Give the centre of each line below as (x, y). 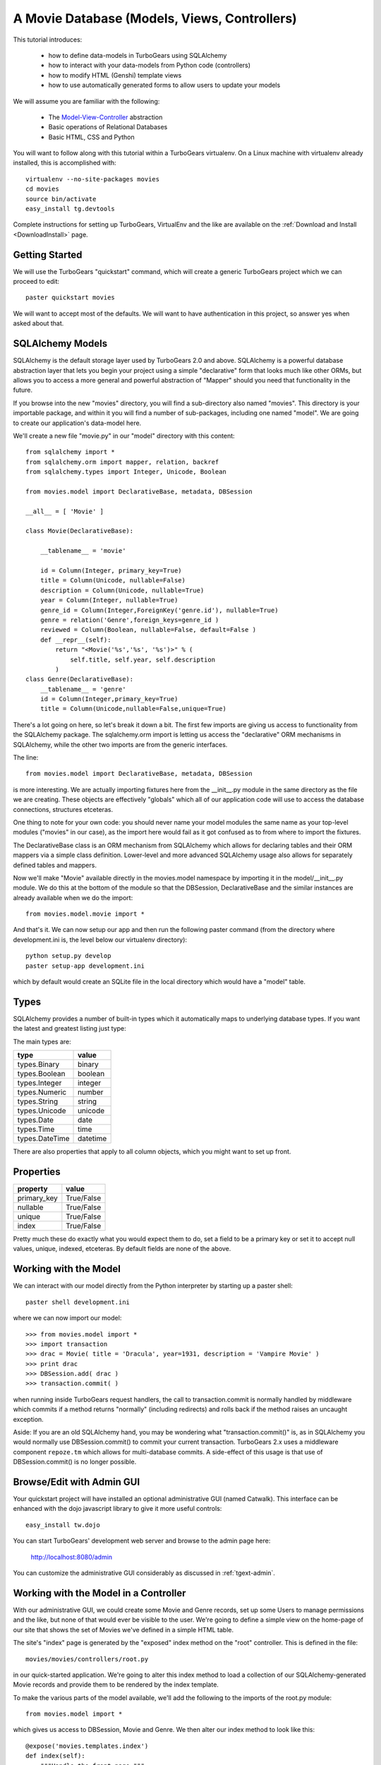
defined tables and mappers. (55, 865)
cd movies (42, 189)
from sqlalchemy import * (71, 452)
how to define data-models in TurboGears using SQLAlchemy (138, 55)
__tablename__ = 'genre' (83, 689)
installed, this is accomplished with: (65, 163)
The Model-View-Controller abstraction (105, 117)
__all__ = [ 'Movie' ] (65, 511)
